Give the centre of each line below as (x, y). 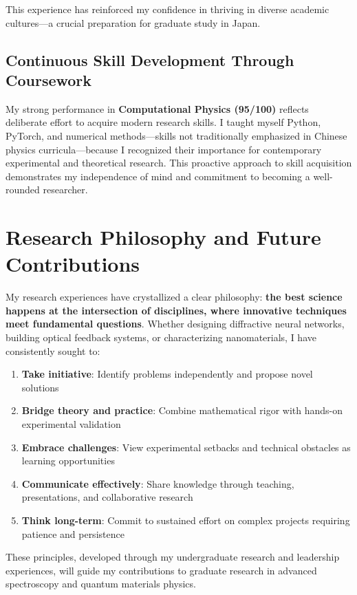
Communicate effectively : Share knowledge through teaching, (158, 483)
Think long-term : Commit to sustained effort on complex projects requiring (186, 520)
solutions (40, 387)
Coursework (49, 79)
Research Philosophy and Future (163, 237)
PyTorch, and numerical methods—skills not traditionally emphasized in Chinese (176, 135)
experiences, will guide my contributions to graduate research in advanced (161, 570)
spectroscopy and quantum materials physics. (101, 584)
